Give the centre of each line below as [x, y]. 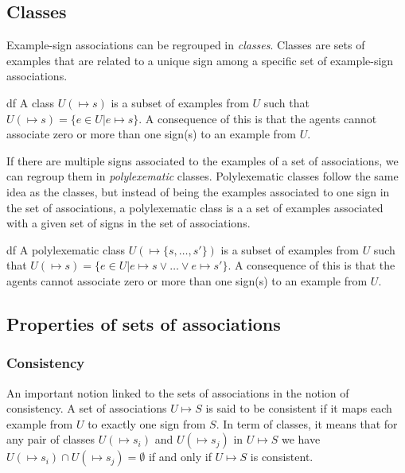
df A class [31, 102]
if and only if [180, 457]
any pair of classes [51, 439]
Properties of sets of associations [144, 323]
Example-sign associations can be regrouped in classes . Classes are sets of [186, 45]
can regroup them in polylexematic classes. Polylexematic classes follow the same [202, 176]
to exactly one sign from [147, 423]
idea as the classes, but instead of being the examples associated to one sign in [198, 191]
